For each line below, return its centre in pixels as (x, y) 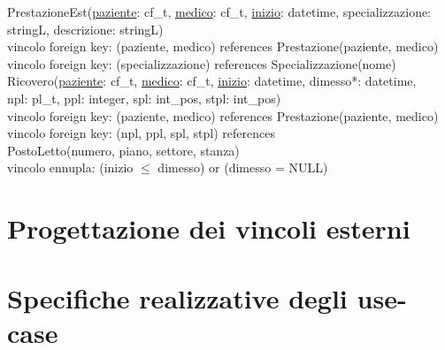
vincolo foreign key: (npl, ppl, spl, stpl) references (141, 133)
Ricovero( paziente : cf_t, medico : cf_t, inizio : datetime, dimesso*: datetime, (212, 81)
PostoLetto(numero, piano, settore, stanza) (123, 150)
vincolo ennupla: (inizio (70, 167)
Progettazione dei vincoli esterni (209, 228)
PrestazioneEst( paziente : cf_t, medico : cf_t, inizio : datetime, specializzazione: (219, 11)
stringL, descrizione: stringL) (85, 29)
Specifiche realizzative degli (177, 297)
